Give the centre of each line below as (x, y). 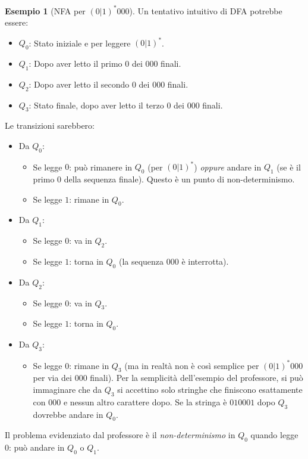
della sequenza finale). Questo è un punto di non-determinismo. (179, 179)
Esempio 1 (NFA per (45, 10)
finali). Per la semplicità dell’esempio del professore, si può (197, 378)
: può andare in (37, 447)
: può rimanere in (101, 167)
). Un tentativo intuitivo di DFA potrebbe (206, 10)
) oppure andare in (228, 167)
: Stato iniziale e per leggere (80, 43)
